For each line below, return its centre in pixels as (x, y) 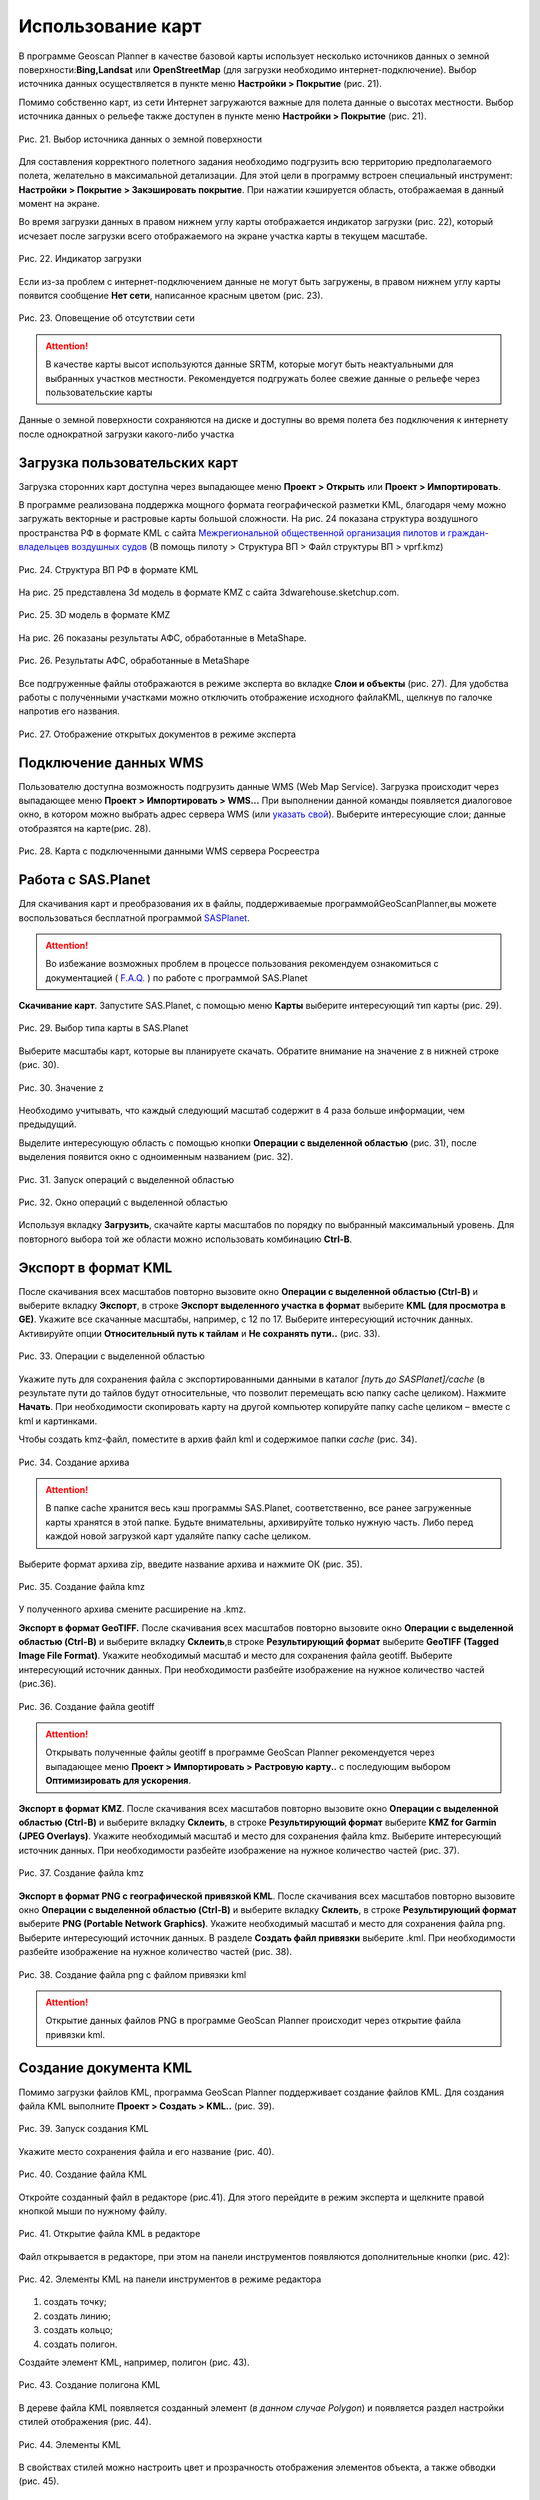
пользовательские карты (99, 392)
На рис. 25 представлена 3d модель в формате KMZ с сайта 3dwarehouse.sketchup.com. (209, 592)
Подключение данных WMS (111, 762)
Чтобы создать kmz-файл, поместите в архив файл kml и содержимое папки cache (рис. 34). (218, 1439)
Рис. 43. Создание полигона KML (89, 2385)
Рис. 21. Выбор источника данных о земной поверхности (140, 139)
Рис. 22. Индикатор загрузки (80, 259)
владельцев (44, 547)
